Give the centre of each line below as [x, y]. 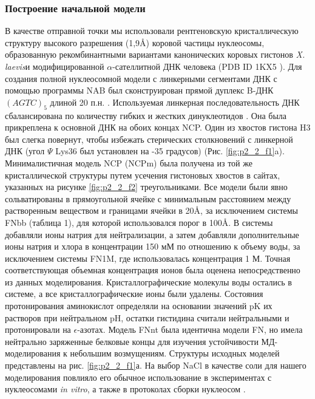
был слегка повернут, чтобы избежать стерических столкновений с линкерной [149, 139]
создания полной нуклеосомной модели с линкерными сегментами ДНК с [141, 78]
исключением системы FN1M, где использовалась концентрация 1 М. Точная [148, 258]
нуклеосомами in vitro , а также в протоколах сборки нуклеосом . [125, 389]
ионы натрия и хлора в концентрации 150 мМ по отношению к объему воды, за [153, 246]
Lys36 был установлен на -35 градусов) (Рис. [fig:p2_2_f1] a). [170, 151]
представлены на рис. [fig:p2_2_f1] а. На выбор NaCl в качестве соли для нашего [156, 365]
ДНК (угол [25, 151]
